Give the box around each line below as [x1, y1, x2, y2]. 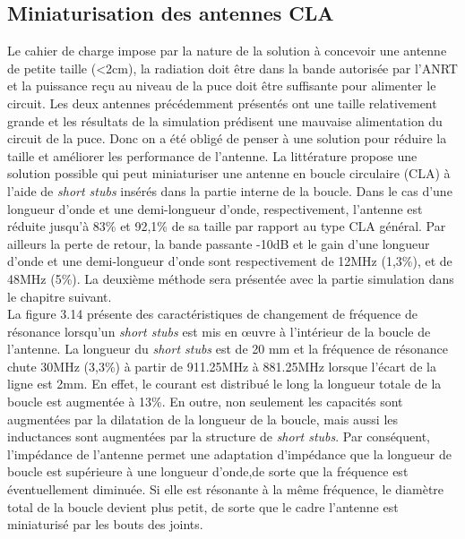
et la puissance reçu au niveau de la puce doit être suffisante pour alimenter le [7, 76, 436, 95]
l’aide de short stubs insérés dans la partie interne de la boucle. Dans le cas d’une [7, 181, 452, 200]
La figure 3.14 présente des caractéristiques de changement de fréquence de [7, 304, 418, 323]
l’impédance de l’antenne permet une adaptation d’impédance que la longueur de [7, 444, 452, 463]
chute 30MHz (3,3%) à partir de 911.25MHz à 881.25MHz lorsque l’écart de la [7, 356, 436, 375]
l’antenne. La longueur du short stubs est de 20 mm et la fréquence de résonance [7, 339, 448, 358]
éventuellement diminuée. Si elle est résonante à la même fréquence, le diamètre [7, 480, 444, 499]
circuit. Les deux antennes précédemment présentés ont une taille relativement [7, 93, 437, 112]
